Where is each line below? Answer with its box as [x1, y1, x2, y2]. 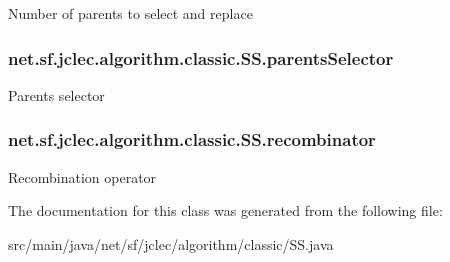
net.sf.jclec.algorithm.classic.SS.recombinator [8, 127, 376, 152]
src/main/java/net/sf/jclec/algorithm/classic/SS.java [8, 233, 334, 254]
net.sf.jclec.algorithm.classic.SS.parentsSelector [8, 45, 394, 70]
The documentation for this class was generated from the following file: [8, 200, 443, 221]
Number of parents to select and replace [8, 3, 253, 23]
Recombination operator [8, 166, 157, 187]
